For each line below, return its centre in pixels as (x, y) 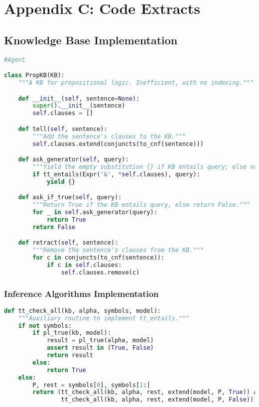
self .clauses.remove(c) (100, 272)
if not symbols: (45, 326)
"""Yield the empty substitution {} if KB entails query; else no (145, 167)
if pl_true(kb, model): (72, 333)
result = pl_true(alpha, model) (100, 340)
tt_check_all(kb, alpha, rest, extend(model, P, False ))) (159, 400)
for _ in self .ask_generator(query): (95, 212)
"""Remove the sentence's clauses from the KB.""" (118, 250)
